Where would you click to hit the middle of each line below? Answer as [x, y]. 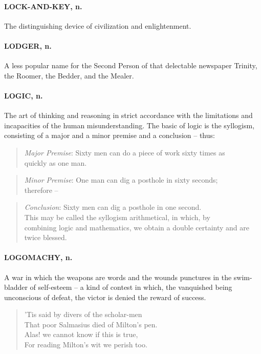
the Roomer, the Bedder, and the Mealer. [69, 75]
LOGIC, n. [24, 95]
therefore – [41, 190]
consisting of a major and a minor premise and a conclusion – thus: [110, 135]
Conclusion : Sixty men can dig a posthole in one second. [113, 207]
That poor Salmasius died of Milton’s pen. [91, 324]
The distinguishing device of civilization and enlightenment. [98, 25]
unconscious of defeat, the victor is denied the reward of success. [105, 297]
